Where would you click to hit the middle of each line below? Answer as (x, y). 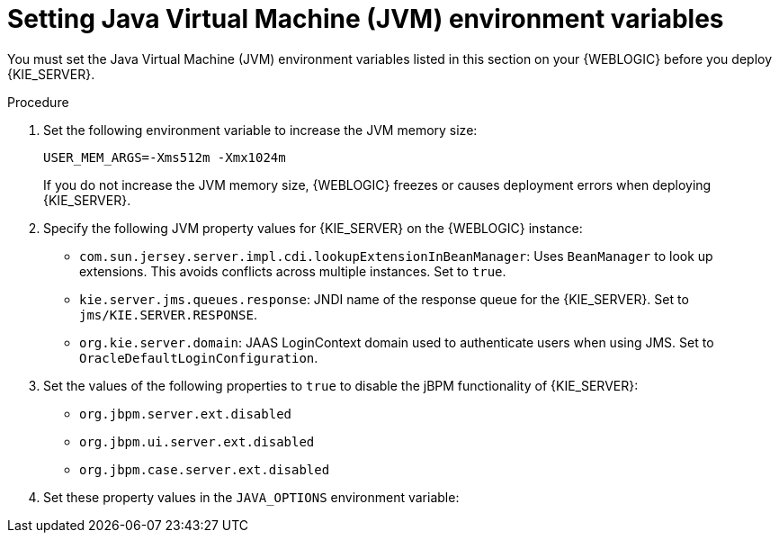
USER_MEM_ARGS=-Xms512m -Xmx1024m (165, 157)
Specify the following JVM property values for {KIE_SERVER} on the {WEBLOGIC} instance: (313, 228)
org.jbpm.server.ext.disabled (186, 414)
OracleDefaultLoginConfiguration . (199, 357)
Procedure (38, 102)
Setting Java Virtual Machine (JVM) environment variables (366, 19)
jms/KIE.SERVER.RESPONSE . (168, 314)
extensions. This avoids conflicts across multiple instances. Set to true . (293, 271)
